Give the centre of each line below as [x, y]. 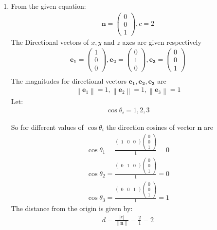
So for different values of [47, 127]
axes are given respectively [162, 42]
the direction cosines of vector [151, 127]
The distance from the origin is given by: [72, 208]
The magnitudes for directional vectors [69, 80]
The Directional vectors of [50, 42]
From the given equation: [48, 6]
